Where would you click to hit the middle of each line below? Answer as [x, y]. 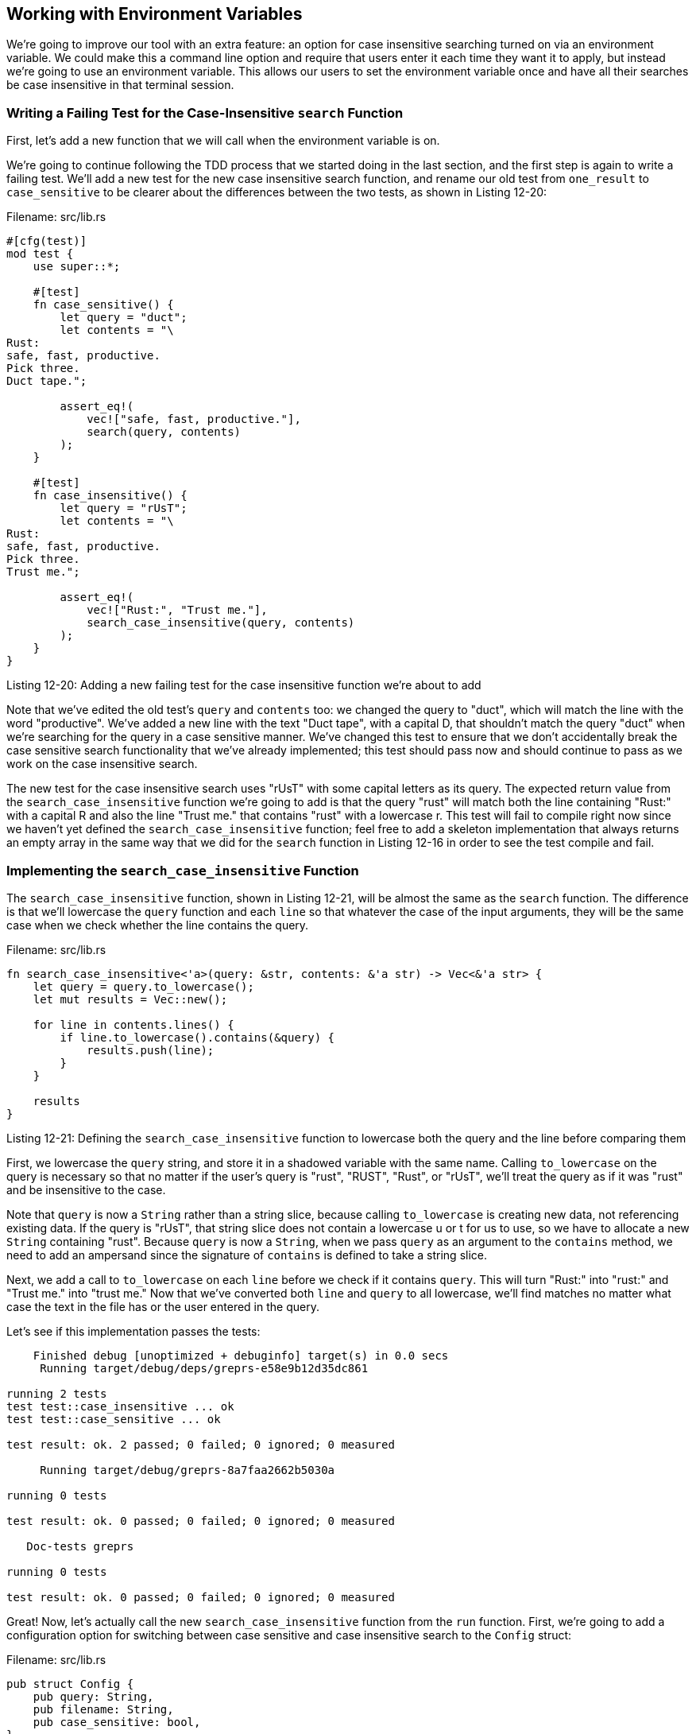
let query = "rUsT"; [124, 508]
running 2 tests [57, 1393]
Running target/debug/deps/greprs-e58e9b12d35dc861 [204, 1368]
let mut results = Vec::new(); [130, 999]
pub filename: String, [103, 1709]
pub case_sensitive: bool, [117, 1722]
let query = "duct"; [124, 318]
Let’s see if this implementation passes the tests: [133, 1331]
